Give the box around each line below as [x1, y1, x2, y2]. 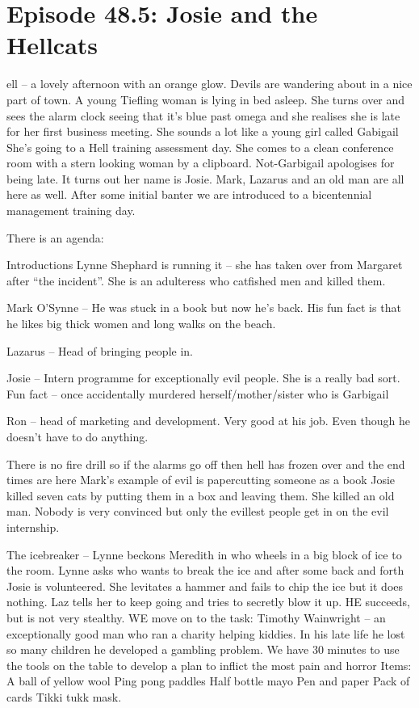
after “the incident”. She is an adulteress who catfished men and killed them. [6, 272, 386, 289]
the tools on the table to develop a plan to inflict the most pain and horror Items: [6, 656, 412, 673]
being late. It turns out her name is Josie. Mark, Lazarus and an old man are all [6, 170, 404, 187]
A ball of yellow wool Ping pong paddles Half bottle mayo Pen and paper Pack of [6, 672, 410, 689]
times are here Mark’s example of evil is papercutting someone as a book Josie [6, 471, 396, 488]
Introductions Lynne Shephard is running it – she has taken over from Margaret [6, 256, 403, 273]
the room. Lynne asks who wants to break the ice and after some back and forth [6, 562, 404, 579]
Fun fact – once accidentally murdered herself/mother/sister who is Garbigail [6, 385, 389, 402]
